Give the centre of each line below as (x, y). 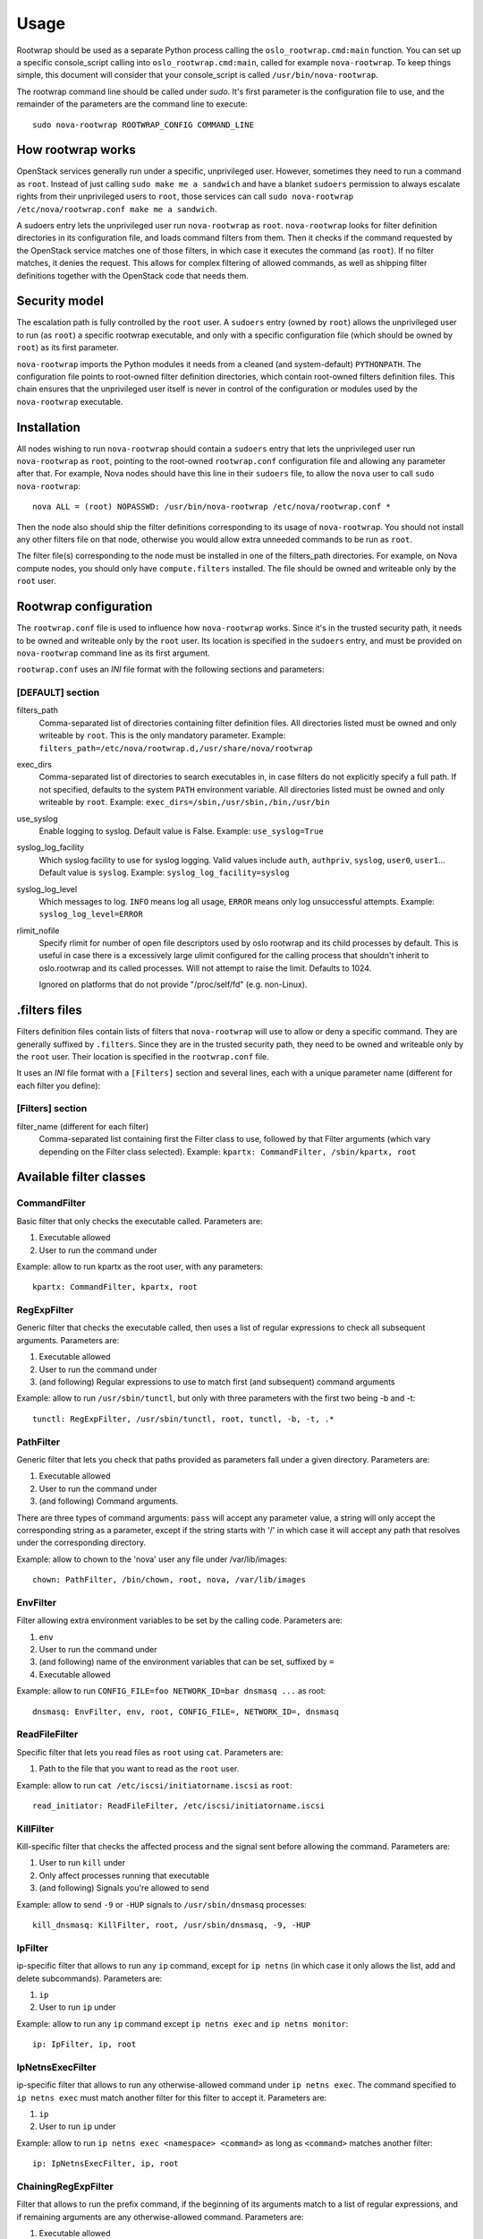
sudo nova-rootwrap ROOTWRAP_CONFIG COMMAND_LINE (144, 124)
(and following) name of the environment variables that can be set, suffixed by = (186, 1662)
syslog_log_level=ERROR (91, 914)
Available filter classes (81, 1177)
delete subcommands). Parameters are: (89, 1978)
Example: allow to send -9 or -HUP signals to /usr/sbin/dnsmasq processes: (162, 1904)
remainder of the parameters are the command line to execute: (132, 104)
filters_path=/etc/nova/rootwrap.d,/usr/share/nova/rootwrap (176, 748)
